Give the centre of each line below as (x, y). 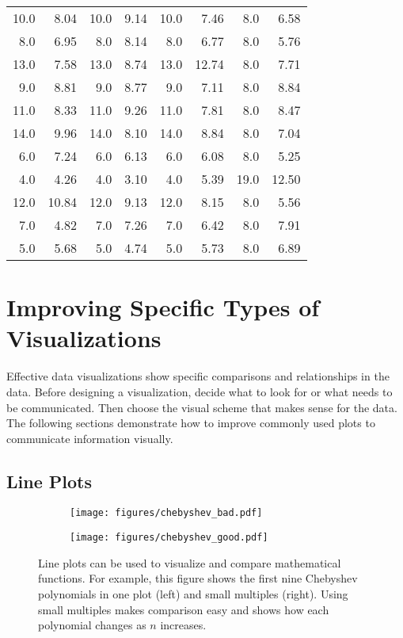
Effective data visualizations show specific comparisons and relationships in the (198, 376)
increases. (183, 625)
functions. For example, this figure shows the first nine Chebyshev (198, 578)
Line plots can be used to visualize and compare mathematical (190, 562)
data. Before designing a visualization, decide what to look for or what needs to (200, 391)
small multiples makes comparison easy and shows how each (184, 609)
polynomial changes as (92, 625)
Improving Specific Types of (163, 307)
